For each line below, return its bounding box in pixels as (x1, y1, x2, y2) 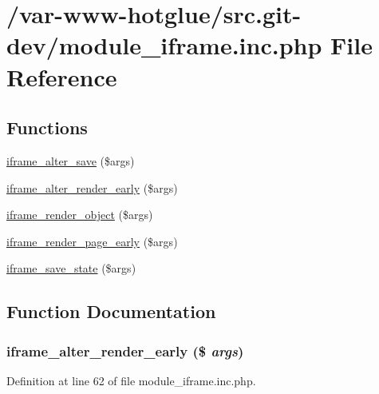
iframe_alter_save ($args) (6, 152, 135, 169)
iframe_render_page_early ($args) (6, 233, 178, 249)
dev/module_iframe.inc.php (6, 29, 322, 62)
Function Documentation (6, 299, 216, 324)
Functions (6, 115, 88, 140)
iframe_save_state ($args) (6, 260, 136, 277)
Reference (6, 60, 117, 93)
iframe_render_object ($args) (6, 206, 153, 223)
